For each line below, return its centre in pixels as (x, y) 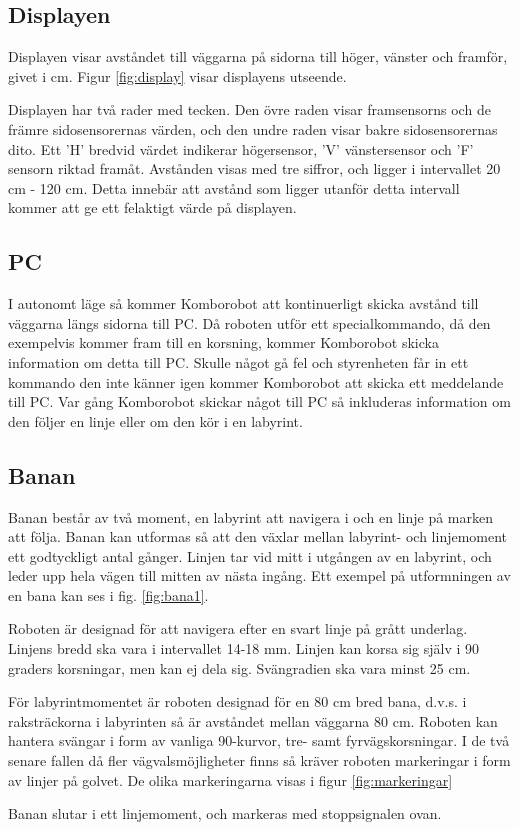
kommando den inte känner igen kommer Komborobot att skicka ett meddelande (256, 381)
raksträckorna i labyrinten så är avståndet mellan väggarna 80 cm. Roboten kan (253, 720)
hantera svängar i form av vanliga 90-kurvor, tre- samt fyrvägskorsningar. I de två (259, 740)
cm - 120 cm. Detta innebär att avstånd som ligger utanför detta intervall (234, 187)
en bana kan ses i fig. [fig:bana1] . (108, 594)
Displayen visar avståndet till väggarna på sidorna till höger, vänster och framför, (258, 56)
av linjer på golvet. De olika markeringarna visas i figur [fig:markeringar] (230, 779)
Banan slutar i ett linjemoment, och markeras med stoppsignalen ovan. (225, 813)
